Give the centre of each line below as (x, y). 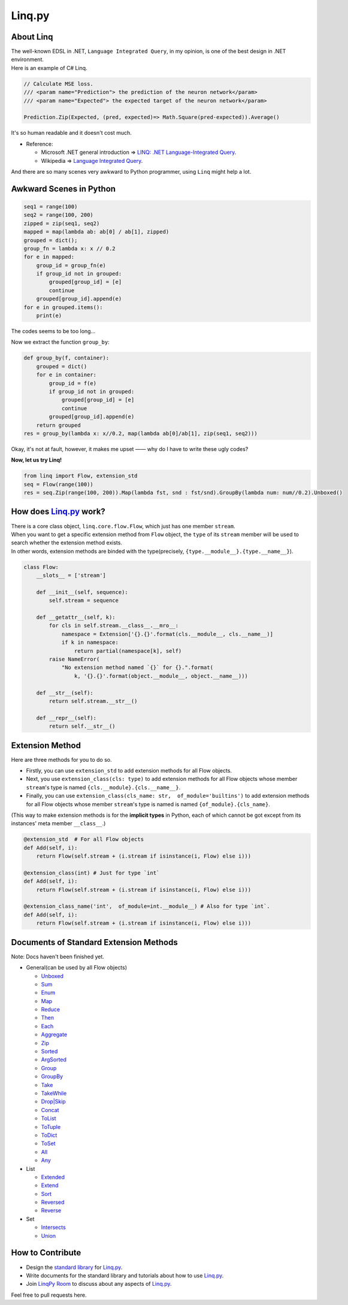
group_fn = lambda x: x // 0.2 (70, 248)
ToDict (49, 1135)
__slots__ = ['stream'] (71, 576)
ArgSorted (54, 1059)
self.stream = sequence (84, 601)
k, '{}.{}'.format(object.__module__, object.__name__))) (161, 676)
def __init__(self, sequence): (82, 592)
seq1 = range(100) (51, 206)
